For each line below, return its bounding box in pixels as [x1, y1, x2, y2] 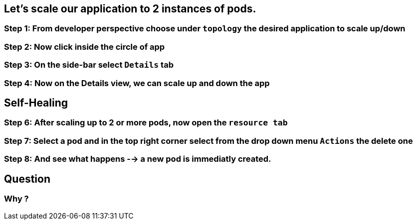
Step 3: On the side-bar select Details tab [4, 60, 174, 70]
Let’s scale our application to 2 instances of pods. [4, 2, 256, 15]
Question [4, 172, 50, 185]
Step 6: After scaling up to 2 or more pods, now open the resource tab [4, 117, 288, 128]
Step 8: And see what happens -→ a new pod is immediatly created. [4, 154, 271, 164]
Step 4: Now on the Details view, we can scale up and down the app [4, 78, 270, 88]
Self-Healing [4, 96, 68, 109]
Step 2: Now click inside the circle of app [4, 41, 165, 52]
